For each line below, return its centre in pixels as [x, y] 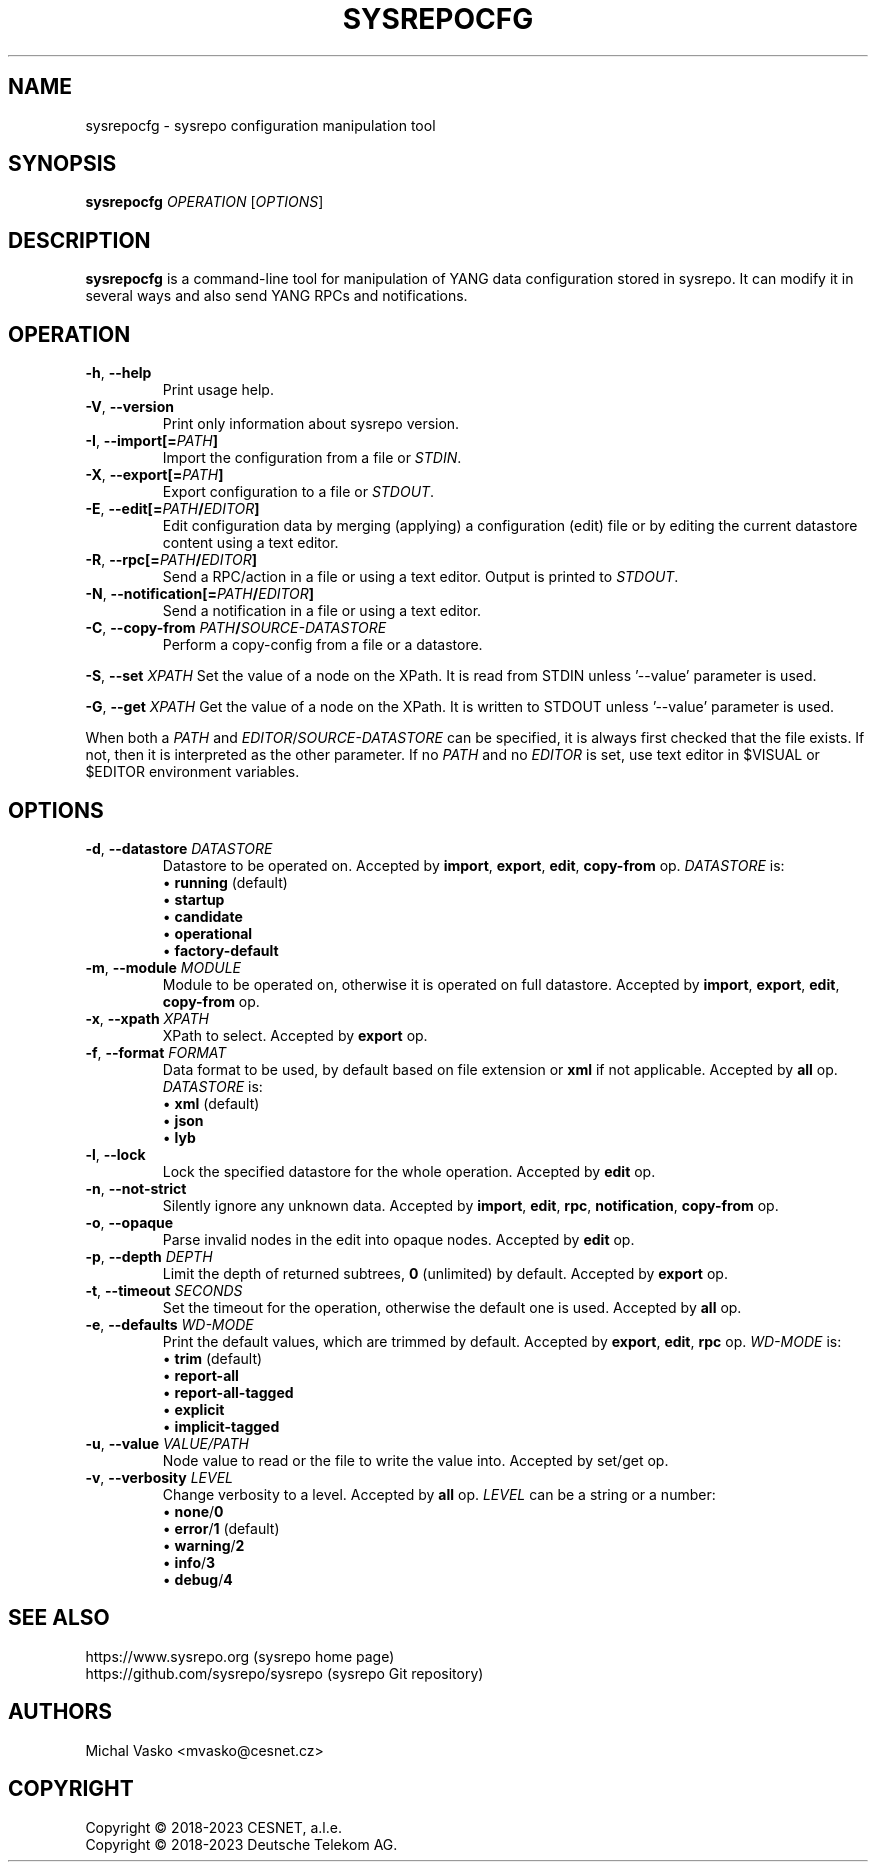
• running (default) [225, 882]
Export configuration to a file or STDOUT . [298, 492]
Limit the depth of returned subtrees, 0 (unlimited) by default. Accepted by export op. [445, 1273]
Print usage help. [218, 390]
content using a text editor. [250, 543]
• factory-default [220, 950]
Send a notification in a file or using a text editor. [322, 611]
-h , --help [118, 373]
